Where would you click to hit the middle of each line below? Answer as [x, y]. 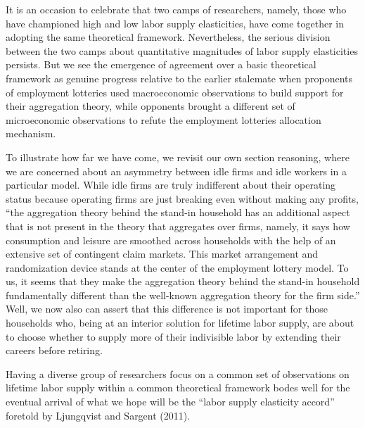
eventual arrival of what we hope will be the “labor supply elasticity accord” [170, 402]
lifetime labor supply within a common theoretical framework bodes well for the [178, 388]
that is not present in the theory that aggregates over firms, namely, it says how [178, 226]
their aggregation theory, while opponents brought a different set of [151, 106]
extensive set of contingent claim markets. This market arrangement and [162, 254]
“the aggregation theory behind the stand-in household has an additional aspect [178, 212]
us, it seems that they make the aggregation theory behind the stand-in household [183, 281]
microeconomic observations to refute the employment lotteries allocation [164, 119]
